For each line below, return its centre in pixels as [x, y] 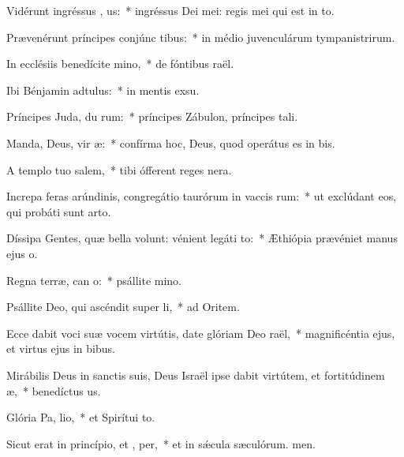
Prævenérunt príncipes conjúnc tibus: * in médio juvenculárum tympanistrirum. [201, 37]
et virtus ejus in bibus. [61, 348]
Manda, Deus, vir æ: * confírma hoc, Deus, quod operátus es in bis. [171, 142]
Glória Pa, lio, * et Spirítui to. [81, 417]
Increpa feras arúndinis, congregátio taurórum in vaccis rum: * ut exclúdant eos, [202, 196]
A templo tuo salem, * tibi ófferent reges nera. [119, 169]
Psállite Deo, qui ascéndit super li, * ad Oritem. [123, 307]
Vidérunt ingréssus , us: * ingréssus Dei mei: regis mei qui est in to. [170, 10]
